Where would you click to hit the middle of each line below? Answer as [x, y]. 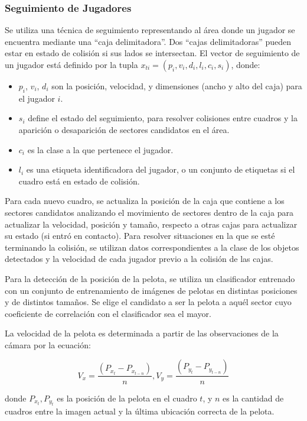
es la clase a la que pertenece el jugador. [100, 149]
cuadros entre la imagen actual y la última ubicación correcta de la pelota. [140, 411]
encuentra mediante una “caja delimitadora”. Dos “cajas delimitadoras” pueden [148, 41]
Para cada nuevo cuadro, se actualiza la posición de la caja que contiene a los [145, 201]
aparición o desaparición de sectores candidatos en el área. [124, 129]
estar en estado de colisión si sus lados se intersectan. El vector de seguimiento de [152, 53]
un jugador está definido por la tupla [71, 64]
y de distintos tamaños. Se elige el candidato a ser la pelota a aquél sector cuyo [148, 302]
